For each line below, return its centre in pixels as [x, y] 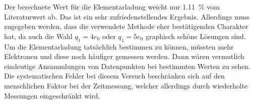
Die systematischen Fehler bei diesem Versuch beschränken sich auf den [114, 76]
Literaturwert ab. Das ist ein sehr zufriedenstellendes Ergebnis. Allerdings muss [127, 16]
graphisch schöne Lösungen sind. [196, 36]
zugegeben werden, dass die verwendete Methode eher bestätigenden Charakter [126, 26]
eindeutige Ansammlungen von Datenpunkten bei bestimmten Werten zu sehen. [127, 66]
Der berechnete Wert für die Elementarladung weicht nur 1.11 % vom [112, 6]
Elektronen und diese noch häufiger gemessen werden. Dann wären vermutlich [124, 56]
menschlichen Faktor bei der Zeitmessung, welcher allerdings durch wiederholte [126, 85]
